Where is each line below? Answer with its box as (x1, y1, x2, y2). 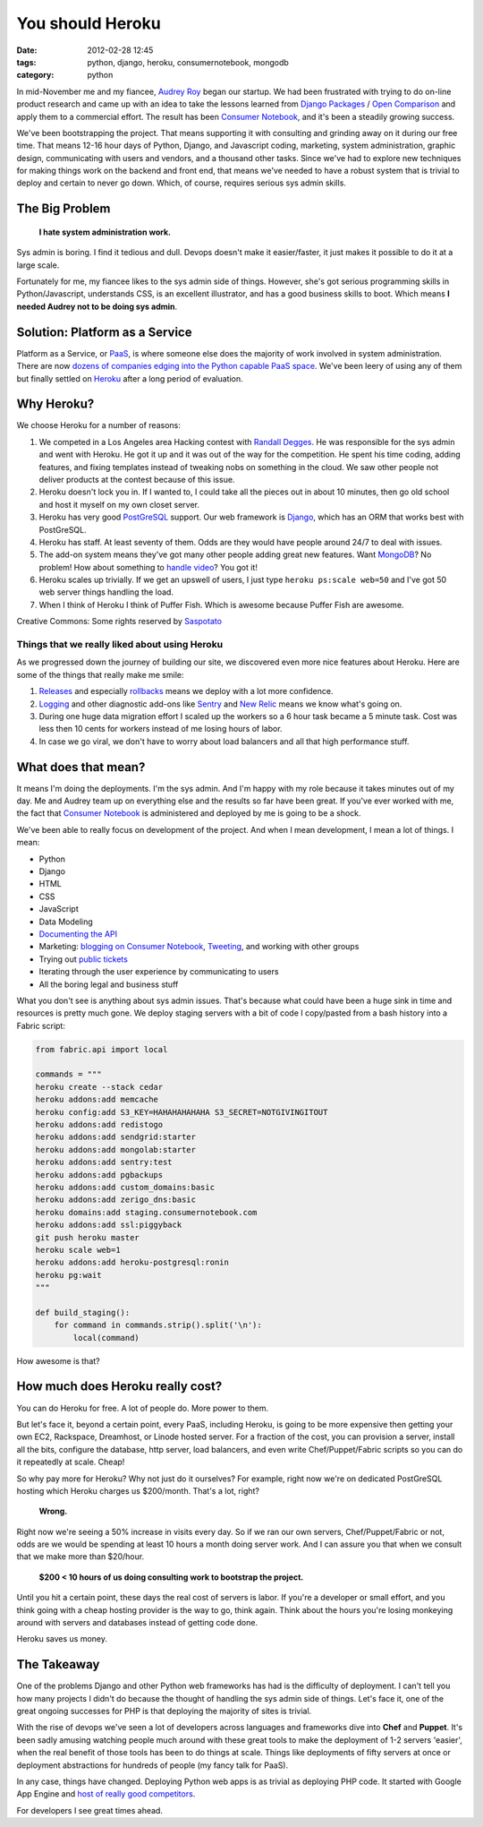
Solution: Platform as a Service (16, 324, 192, 339)
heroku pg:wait (35, 1270, 102, 1280)
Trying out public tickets (38, 954, 129, 965)
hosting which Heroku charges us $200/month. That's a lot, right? (16, 1485, 259, 1496)
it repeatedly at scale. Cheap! (16, 1456, 125, 1468)
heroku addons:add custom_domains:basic (35, 1182, 215, 1192)
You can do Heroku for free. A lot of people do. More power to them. (16, 1402, 269, 1413)
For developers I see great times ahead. (16, 1805, 163, 1815)
